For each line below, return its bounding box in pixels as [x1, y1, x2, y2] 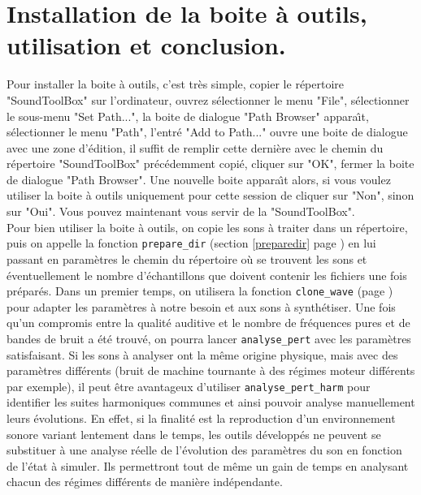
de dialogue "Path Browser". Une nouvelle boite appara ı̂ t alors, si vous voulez [7, 170, 391, 187]
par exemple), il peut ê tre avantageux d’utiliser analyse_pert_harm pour [7, 377, 371, 394]
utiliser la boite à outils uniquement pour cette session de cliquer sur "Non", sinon [7, 187, 414, 204]
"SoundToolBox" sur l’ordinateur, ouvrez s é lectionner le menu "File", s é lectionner [7, 91, 410, 108]
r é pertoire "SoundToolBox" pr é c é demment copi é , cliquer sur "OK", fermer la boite [7, 155, 414, 172]
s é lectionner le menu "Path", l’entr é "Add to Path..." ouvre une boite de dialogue [7, 123, 408, 140]
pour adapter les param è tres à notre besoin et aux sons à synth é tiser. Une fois [7, 298, 396, 315]
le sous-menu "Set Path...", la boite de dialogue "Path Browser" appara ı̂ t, [7, 107, 369, 124]
